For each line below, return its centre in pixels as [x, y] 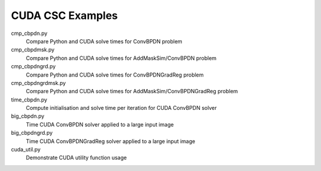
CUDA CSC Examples [64, 15]
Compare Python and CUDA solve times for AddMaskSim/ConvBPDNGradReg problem [132, 91]
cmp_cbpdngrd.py [33, 66]
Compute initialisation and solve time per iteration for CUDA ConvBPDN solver [121, 108]
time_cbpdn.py [29, 99]
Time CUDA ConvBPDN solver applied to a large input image [100, 124]
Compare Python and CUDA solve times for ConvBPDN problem [104, 41]
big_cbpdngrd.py [32, 133]
